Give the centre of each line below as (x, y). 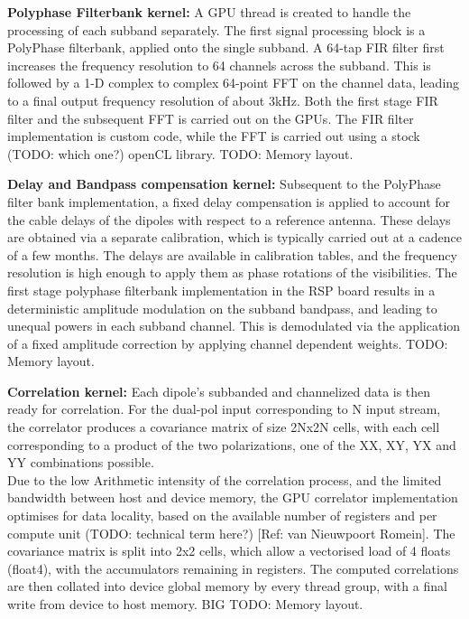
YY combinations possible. (81, 462)
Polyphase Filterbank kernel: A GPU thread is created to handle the (209, 12)
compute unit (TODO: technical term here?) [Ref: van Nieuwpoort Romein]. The (231, 533)
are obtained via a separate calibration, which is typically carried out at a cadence (234, 237)
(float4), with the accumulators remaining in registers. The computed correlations (233, 568)
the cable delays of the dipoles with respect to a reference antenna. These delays (229, 219)
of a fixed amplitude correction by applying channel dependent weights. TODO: (228, 343)
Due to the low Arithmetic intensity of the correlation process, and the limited (225, 479)
